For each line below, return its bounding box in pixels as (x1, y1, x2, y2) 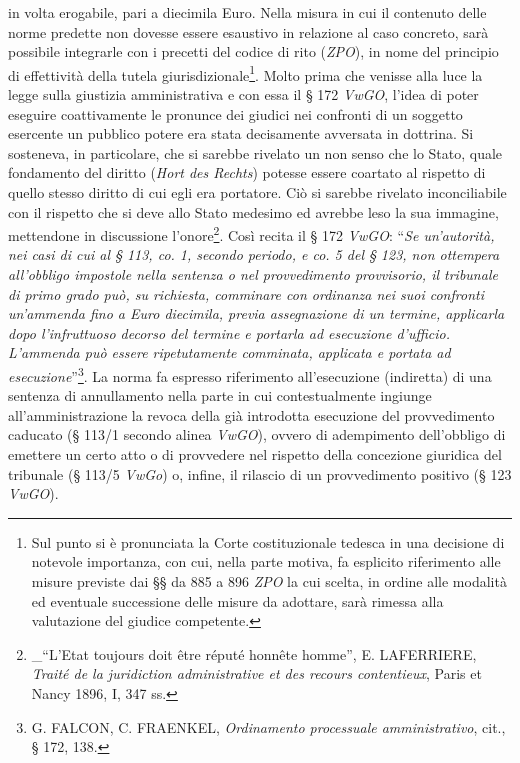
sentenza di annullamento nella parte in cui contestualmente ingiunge (8, 385, 432, 406)
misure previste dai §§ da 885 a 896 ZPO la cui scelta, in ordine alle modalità (31, 571, 507, 591)
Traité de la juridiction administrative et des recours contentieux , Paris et (31, 663, 482, 684)
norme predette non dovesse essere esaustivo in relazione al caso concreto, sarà (8, 21, 489, 42)
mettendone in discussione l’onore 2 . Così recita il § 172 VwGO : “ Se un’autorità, (8, 222, 495, 245)
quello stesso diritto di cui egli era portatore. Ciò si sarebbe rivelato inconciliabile (8, 182, 507, 202)
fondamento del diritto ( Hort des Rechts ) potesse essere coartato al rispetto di (8, 162, 486, 183)
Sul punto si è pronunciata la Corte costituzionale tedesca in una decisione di (31, 531, 505, 552)
